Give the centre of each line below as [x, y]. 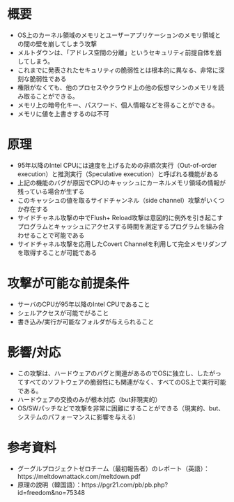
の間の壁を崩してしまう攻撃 [57, 43]
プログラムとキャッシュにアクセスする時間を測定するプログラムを [112, 226]
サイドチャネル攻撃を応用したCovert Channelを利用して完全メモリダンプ [122, 244]
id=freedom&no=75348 [51, 492]
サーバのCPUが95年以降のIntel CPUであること [84, 304]
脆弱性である [48, 78]
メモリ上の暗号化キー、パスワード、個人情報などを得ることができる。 [118, 105]
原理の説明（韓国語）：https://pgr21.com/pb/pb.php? [93, 485]
